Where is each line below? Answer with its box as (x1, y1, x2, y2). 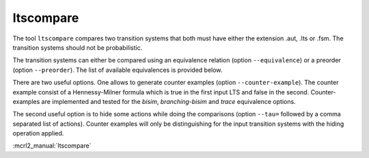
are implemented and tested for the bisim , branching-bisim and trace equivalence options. (41, 97, 297, 105)
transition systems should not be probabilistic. (12, 43, 143, 51)
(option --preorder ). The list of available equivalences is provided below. (12, 66, 223, 74)
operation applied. (12, 129, 64, 137)
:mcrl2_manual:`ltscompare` (12, 142, 92, 150)
